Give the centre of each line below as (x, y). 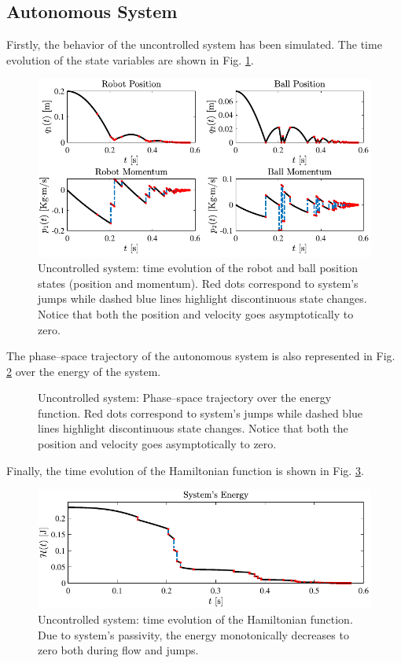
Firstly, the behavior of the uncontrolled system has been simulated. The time (194, 44)
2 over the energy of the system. (84, 371)
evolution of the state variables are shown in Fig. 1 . (130, 59)
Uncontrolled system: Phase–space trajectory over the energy (185, 398)
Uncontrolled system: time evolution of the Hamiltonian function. (195, 619)
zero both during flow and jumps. (118, 650)
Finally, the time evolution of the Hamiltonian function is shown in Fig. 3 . (185, 470)
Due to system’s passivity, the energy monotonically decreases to (193, 634)
